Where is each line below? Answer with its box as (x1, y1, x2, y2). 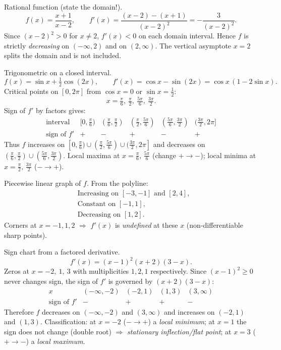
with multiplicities (73, 266, 129, 276)
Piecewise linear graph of (4, 178, 81, 188)
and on (105, 40, 127, 51)
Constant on (77, 201, 116, 208)
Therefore (4, 306, 34, 317)
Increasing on (77, 189, 119, 197)
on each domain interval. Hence (138, 30, 236, 40)
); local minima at (200, 149, 256, 160)
